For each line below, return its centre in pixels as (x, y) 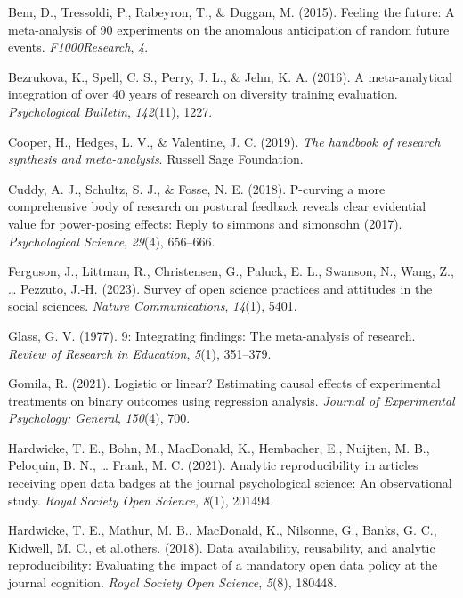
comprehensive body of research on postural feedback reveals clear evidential (217, 206)
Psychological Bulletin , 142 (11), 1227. (110, 111)
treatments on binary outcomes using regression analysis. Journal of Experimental (231, 400)
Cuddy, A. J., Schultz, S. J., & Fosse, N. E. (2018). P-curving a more (197, 188)
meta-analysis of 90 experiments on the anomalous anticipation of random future (229, 29)
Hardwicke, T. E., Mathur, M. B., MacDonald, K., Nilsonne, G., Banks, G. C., (223, 530)
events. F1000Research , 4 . (78, 47)
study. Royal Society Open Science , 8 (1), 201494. (141, 500)
